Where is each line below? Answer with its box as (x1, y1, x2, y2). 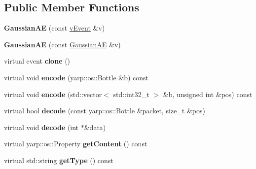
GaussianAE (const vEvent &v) (4, 23, 105, 33)
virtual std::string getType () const (4, 155, 113, 165)
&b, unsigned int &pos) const (163, 89, 253, 99)
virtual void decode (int (4, 122, 79, 132)
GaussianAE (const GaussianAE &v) (4, 39, 121, 49)
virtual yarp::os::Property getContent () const (4, 138, 147, 149)
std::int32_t (113, 89, 149, 99)
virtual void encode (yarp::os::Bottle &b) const (4, 72, 149, 82)
